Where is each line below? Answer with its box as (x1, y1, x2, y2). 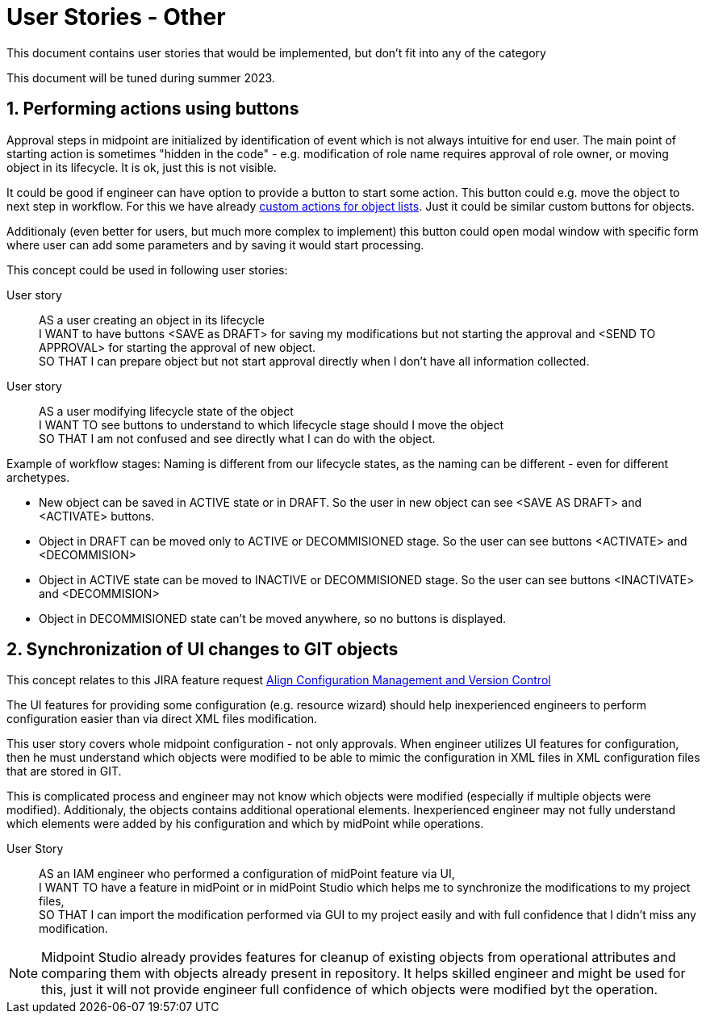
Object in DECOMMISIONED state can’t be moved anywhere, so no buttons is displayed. (39, 611, 507, 625)
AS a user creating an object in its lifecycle (39, 312, 265, 327)
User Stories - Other (6, 3, 226, 31)
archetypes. (6, 470, 70, 484)
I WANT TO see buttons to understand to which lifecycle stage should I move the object (39, 417, 503, 432)
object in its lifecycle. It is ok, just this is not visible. (6, 160, 277, 174)
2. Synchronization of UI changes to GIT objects (6, 639, 399, 660)
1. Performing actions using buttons (6, 98, 299, 119)
